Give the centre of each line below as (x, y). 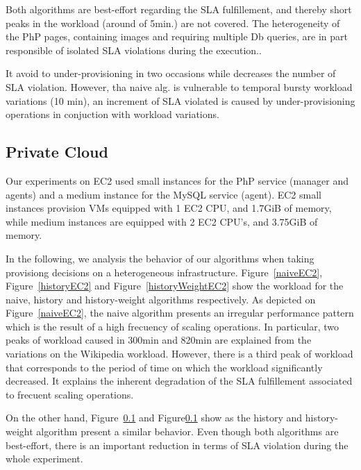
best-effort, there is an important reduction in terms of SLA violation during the (177, 445)
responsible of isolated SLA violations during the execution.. (134, 50)
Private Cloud (57, 152)
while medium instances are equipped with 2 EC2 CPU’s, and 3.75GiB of (162, 221)
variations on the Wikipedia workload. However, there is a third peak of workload (179, 354)
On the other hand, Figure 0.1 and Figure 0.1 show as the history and (154, 418)
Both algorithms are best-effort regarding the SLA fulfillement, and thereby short (179, 9)
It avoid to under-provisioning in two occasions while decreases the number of (171, 73)
